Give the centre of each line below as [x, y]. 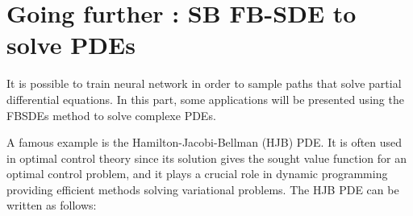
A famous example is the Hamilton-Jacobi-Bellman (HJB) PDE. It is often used [204, 142]
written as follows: [52, 205]
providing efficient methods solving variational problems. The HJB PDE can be [203, 189]
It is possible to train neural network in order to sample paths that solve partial [204, 83]
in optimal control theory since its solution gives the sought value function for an [206, 158]
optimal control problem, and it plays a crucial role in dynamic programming [197, 174]
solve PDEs [71, 45]
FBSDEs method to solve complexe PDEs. [111, 115]
